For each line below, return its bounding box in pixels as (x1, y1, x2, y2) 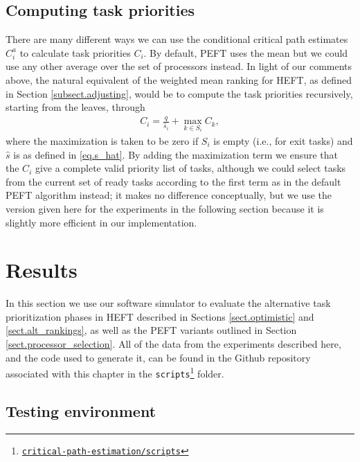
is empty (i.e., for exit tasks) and (213, 133, 353, 148)
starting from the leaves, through (6, 100, 145, 114)
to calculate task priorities (19, 45, 131, 60)
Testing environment (6, 400, 156, 421)
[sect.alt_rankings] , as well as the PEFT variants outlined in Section (6, 323, 297, 337)
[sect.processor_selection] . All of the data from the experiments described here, (6, 337, 341, 351)
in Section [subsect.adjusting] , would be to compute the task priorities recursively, (6, 86, 353, 100)
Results (6, 256, 78, 284)
